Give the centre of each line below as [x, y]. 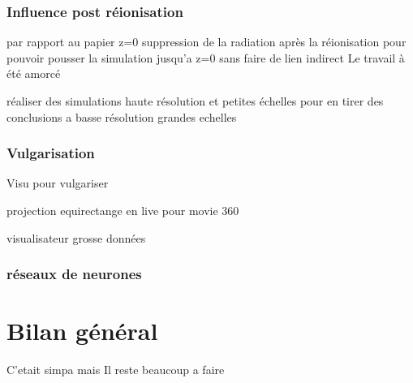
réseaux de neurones [74, 274]
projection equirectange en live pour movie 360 [123, 210]
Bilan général [82, 331]
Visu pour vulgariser [58, 183]
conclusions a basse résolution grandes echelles [122, 116]
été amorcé [34, 73]
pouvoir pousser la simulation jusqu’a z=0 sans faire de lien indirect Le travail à [206, 57]
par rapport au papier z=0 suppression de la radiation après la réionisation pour [206, 42]
